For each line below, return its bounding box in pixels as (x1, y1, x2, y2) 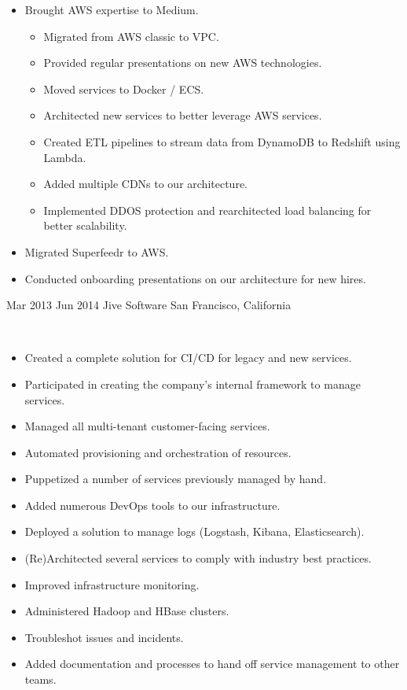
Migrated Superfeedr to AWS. (24, 243, 169, 260)
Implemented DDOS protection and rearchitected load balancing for (43, 201, 372, 218)
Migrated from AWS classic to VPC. (43, 28, 219, 44)
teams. (24, 671, 57, 688)
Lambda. (43, 149, 86, 165)
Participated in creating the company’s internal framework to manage (24, 375, 361, 392)
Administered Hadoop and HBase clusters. (24, 603, 229, 619)
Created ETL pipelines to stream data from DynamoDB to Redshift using (43, 133, 401, 149)
